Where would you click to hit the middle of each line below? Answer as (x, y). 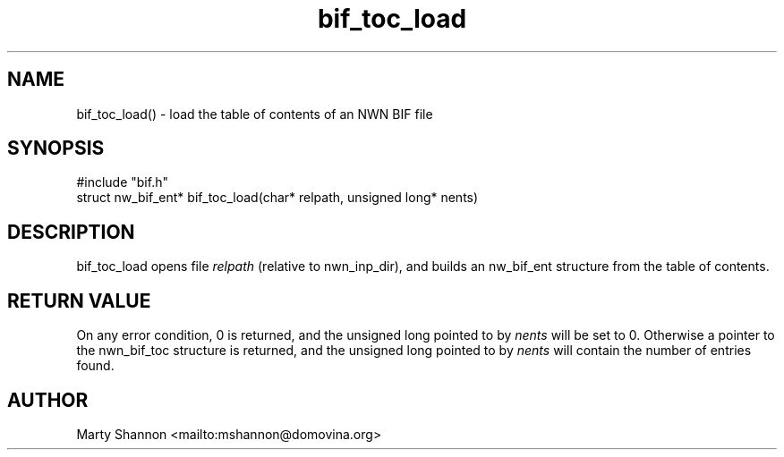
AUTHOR (48, 400)
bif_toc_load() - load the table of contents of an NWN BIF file (255, 114)
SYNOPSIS (56, 148)
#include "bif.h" (122, 182)
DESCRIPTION (71, 232)
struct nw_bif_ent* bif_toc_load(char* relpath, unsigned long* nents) (277, 198)
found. (95, 366)
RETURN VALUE (79, 300)
